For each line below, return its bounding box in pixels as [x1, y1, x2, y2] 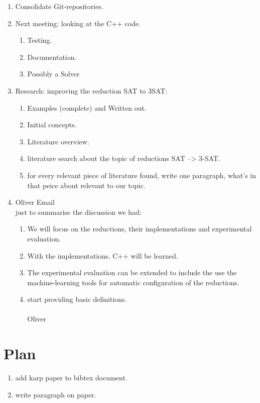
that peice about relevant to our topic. [27, 180, 146, 190]
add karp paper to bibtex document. [15, 372, 127, 383]
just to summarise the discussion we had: [15, 206, 142, 217]
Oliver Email [15, 197, 55, 207]
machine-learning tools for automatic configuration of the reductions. [27, 277, 239, 287]
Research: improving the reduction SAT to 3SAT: [15, 85, 168, 96]
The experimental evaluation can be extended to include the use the [27, 267, 237, 278]
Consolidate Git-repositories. [15, 1, 103, 11]
